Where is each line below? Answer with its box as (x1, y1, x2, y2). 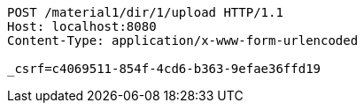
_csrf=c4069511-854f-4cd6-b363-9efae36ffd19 (7, 62, 321, 76)
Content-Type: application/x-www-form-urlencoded (7, 33, 359, 48)
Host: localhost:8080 (7, 19, 157, 33)
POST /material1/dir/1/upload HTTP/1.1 (7, 5, 283, 19)
